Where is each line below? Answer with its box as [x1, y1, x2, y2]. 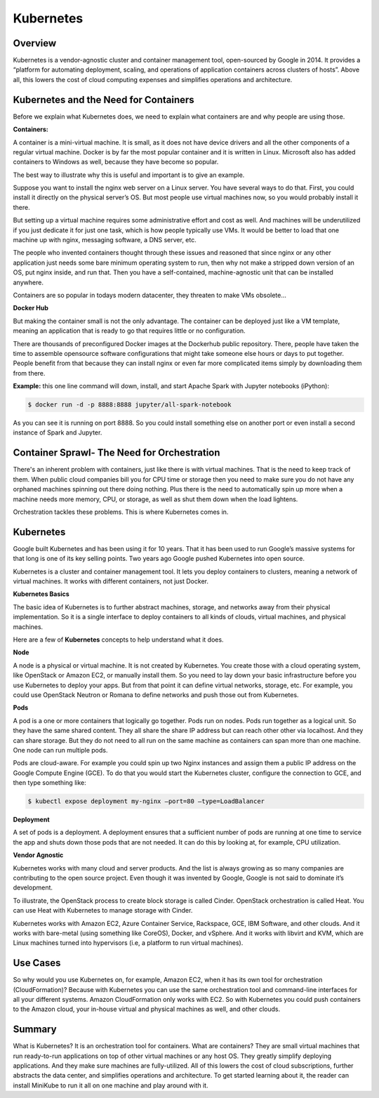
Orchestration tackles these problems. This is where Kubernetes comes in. [13, 508, 229, 516]
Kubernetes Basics [13, 590, 69, 598]
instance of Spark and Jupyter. [13, 428, 102, 437]
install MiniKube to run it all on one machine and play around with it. [13, 1081, 208, 1090]
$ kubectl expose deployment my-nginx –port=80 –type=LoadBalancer [27, 798, 265, 805]
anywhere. [13, 278, 44, 286]
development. [13, 883, 53, 892]
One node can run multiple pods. [13, 746, 108, 754]
